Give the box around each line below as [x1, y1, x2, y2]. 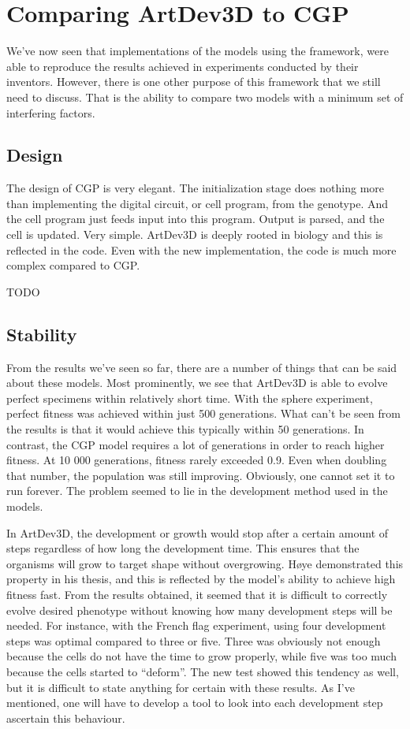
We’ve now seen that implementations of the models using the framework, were [6, 43, 389, 59]
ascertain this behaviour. [6, 709, 125, 726]
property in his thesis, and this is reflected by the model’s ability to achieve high [6, 571, 396, 587]
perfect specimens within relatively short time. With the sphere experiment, [6, 389, 373, 406]
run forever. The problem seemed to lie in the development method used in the [6, 482, 388, 499]
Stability [6, 322, 77, 346]
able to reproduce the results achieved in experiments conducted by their [6, 58, 359, 74]
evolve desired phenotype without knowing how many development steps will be [6, 601, 393, 618]
